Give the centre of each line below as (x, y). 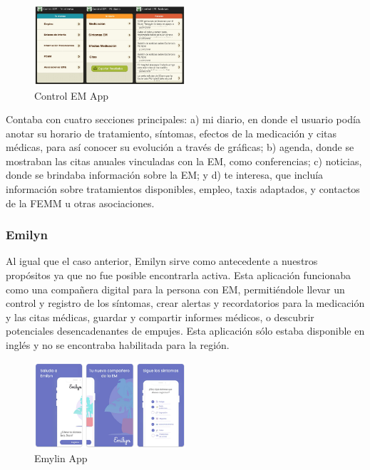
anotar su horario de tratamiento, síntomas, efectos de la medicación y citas (171, 133)
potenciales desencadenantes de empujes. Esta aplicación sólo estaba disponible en (185, 331)
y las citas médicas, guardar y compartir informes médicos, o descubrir (160, 317)
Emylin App (61, 458)
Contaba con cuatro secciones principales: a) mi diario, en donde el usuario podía (183, 119)
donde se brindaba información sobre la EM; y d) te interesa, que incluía (165, 175)
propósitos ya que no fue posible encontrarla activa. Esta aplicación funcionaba (179, 275)
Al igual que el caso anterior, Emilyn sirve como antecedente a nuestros (162, 261)
